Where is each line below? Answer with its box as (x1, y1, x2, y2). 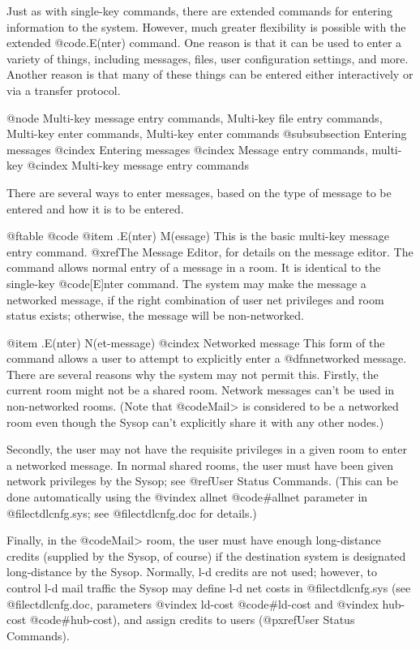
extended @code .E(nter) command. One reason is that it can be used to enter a (6, 34, 402, 51)
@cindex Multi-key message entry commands (27, 157, 249, 174)
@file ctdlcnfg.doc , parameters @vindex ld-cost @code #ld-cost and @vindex (6, 595, 379, 612)
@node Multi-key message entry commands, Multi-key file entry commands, (6, 109, 383, 126)
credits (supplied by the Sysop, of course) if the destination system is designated (6, 547, 406, 564)
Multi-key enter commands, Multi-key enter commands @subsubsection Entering (6, 125, 407, 142)
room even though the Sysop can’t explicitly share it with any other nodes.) (6, 413, 384, 430)
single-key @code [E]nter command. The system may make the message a (6, 274, 366, 291)
